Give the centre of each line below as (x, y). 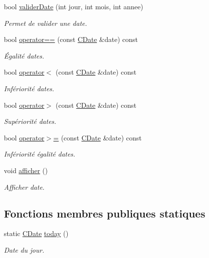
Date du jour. (24, 249)
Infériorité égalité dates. (40, 154)
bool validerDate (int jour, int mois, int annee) (74, 6)
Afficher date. (24, 187)
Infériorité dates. (29, 88)
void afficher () (26, 170)
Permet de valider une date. (46, 23)
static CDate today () (36, 233)
